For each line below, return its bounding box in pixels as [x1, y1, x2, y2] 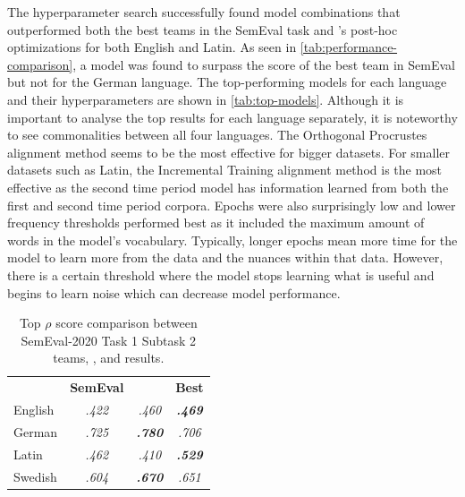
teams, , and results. [53, 348, 165, 367]
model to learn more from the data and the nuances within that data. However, [7, 248, 444, 267]
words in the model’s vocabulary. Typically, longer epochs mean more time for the [7, 230, 458, 249]
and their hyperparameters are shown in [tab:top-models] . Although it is [7, 90, 404, 108]
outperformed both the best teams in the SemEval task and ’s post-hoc [7, 20, 398, 39]
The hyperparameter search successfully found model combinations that [7, 3, 401, 21]
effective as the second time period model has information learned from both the [7, 177, 449, 196]
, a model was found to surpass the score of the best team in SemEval [72, 55, 455, 73]
